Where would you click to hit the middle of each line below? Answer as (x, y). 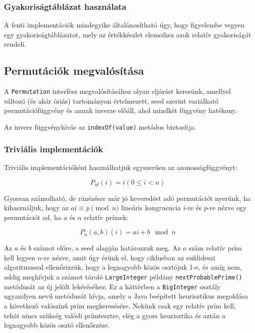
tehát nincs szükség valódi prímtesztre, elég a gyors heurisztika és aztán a (115, 315)
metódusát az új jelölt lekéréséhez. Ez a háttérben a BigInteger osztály (113, 286)
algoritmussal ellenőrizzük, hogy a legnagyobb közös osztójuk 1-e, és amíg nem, (123, 267)
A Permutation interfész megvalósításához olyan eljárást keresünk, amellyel (117, 91)
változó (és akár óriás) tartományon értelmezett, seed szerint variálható (111, 100)
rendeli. (15, 44)
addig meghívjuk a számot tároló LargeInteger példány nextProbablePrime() (123, 277)
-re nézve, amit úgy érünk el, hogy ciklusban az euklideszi (128, 257)
